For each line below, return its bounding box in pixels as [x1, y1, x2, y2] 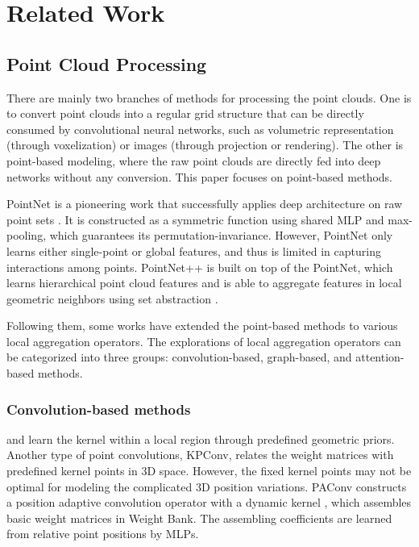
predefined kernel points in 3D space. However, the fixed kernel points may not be [6, 462, 412, 479]
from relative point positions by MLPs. [6, 525, 199, 542]
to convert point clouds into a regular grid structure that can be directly [6, 105, 364, 122]
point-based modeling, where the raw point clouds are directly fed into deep [6, 152, 381, 169]
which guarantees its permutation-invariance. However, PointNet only [49, 227, 393, 244]
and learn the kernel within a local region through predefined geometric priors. [6, 430, 395, 447]
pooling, [6, 227, 47, 244]
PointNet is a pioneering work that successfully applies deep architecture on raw [6, 195, 403, 212]
